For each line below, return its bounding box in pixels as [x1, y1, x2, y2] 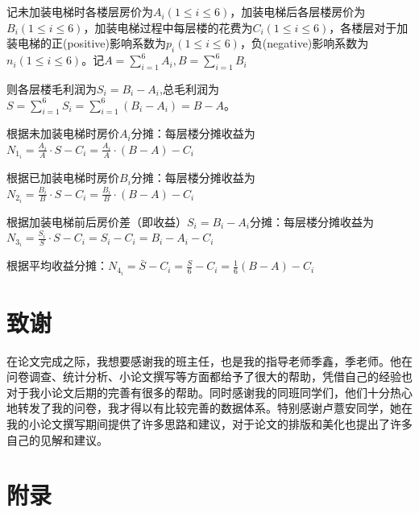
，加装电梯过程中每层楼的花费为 [83, 19, 253, 35]
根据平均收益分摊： [6, 257, 108, 274]
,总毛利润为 [160, 80, 219, 97]
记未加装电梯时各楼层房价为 [6, 3, 153, 20]
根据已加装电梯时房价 [6, 169, 119, 186]
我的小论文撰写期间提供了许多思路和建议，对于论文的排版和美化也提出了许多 [6, 416, 413, 432]
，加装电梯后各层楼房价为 [230, 3, 366, 20]
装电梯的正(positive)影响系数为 [6, 35, 167, 52]
